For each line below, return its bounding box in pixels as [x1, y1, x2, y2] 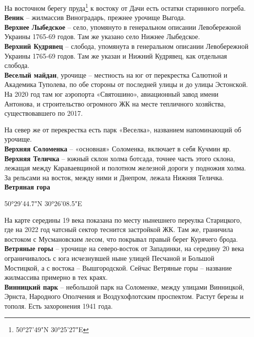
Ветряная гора [4, 182, 50, 192]
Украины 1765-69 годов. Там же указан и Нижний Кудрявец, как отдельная [4, 50, 227, 61]
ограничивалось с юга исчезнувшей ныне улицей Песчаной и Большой [4, 253, 215, 263]
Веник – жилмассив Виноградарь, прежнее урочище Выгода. [4, 12, 186, 22]
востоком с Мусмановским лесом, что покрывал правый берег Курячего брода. [4, 233, 238, 244]
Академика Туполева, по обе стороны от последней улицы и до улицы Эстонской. [4, 79, 248, 89]
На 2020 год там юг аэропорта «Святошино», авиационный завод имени [4, 89, 219, 99]
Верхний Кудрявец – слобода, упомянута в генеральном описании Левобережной [4, 41, 249, 51]
